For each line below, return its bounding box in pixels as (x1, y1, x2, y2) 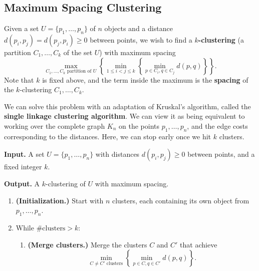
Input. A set (4, 149, 45, 159)
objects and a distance (104, 23, 173, 34)
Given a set (4, 23, 39, 34)
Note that (4, 74, 34, 85)
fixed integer (4, 161, 42, 172)
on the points (119, 120, 160, 131)
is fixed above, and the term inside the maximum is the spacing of (42, 74, 248, 85)
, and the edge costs (187, 120, 248, 131)
